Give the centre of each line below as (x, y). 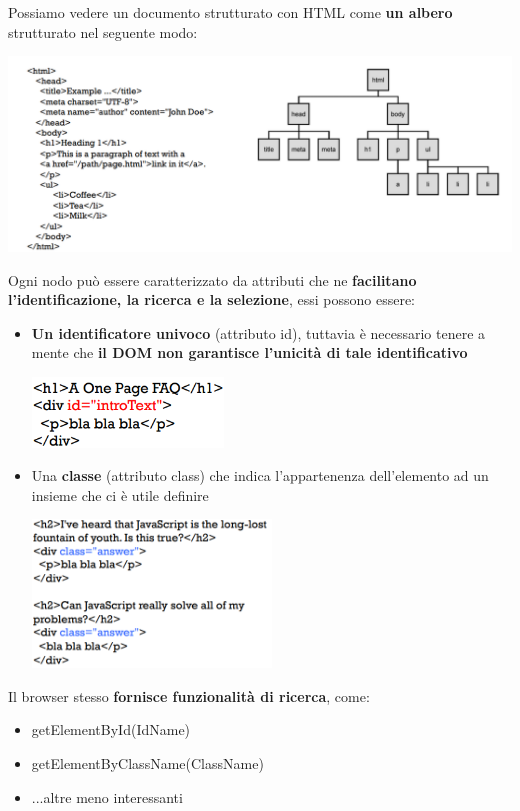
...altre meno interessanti (107, 796)
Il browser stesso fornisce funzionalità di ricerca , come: (189, 695)
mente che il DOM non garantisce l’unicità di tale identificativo (249, 352)
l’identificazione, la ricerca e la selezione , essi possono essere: (212, 299)
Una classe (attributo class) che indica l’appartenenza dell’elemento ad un (260, 475)
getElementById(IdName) (111, 729)
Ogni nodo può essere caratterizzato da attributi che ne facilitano (212, 279)
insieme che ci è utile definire (120, 494)
